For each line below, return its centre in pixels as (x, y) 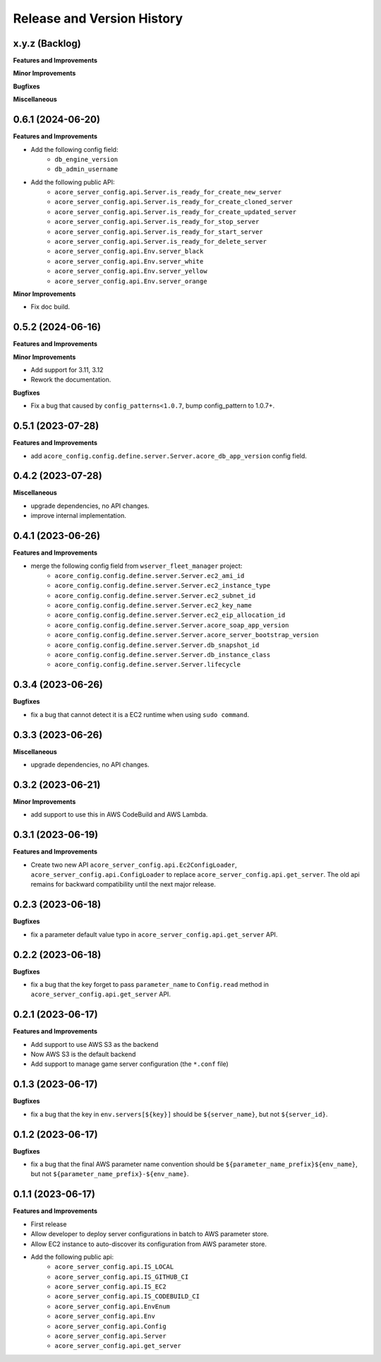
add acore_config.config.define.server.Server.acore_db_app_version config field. (169, 456)
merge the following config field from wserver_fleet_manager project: (137, 566)
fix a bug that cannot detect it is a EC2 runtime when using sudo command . (140, 714)
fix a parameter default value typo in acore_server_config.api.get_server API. (154, 934)
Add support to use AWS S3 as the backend (95, 1044)
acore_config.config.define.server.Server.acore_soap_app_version (172, 625)
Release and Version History (98, 18)
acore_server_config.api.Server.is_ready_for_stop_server (157, 222)
